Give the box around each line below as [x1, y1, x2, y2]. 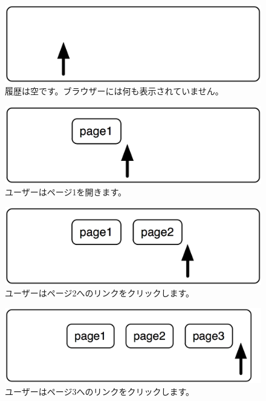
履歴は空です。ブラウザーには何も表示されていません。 [5, 85, 224, 97]
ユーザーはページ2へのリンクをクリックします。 [5, 287, 195, 299]
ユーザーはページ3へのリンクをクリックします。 [5, 385, 195, 397]
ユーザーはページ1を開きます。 [5, 186, 127, 198]
